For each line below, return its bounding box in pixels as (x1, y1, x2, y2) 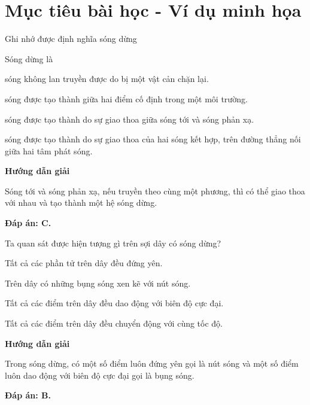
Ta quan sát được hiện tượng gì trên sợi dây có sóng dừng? (5, 236, 221, 249)
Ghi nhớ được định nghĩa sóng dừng (5, 32, 137, 45)
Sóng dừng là (5, 52, 53, 65)
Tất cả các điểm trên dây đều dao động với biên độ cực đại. (5, 297, 224, 309)
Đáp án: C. (5, 217, 51, 229)
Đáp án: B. (5, 389, 51, 401)
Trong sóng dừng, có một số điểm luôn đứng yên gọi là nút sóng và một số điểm (5, 357, 299, 370)
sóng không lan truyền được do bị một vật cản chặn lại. (5, 72, 209, 85)
